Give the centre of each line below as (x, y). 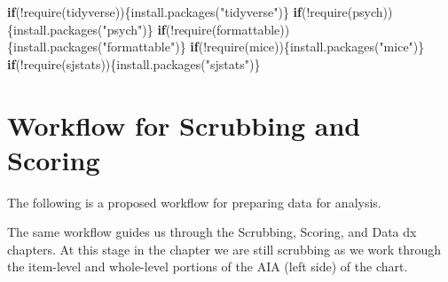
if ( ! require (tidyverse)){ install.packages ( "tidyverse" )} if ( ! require (177, 12)
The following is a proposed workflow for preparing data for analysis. (194, 202)
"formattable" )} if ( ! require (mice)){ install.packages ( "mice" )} (263, 47)
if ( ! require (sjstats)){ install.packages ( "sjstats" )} (134, 63)
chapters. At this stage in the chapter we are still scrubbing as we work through (224, 249)
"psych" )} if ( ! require (157, 29)
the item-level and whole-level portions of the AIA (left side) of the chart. (208, 266)
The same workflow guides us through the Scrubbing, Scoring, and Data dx (212, 232)
